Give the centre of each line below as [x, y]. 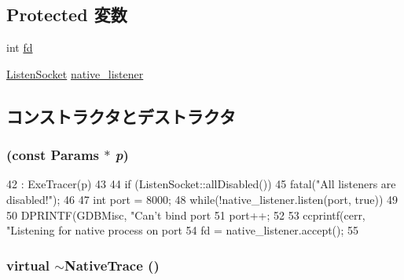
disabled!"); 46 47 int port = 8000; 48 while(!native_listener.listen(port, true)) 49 [202, 199]
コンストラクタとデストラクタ [121, 116]
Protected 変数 [67, 15]
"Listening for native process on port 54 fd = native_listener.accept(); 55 [183, 230]
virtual [28, 265]
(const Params [53, 155]
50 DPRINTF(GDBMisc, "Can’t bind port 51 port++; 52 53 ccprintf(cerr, [186, 215]
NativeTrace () [112, 265]
